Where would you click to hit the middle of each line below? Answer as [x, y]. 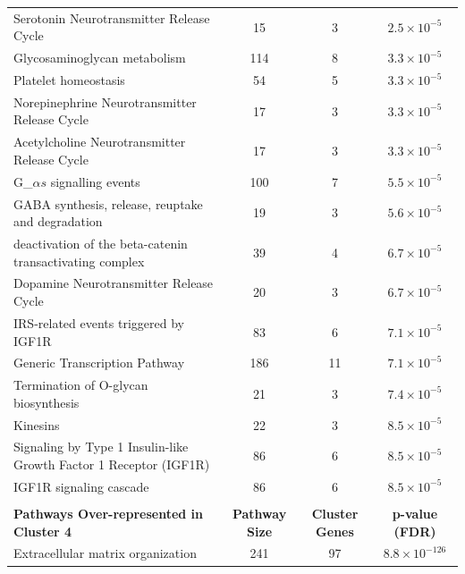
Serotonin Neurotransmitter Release [112, 17]
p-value [415, 513]
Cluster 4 [43, 531]
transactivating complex [79, 261]
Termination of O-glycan [81, 385]
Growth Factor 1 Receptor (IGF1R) [112, 464]
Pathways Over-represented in [109, 513]
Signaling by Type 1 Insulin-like [101, 447]
